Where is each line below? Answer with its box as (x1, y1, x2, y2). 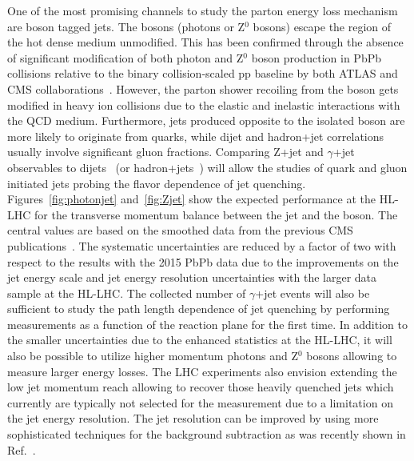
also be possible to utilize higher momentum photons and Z (7, 347, 298, 364)
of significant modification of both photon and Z (7, 49, 244, 66)
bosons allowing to (306, 347, 397, 364)
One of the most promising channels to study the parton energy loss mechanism (7, 2, 398, 18)
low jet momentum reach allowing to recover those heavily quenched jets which (7, 379, 394, 395)
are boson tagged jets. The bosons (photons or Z (7, 18, 245, 34)
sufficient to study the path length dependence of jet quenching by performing (7, 300, 390, 317)
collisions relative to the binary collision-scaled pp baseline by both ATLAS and (7, 65, 398, 82)
